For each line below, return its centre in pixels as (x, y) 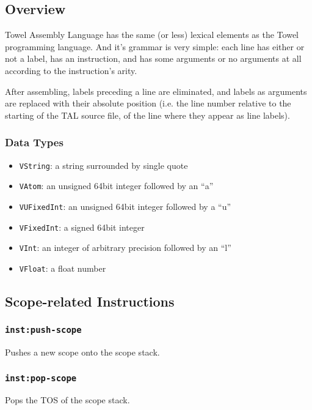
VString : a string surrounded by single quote (103, 165)
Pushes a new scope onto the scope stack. (82, 352)
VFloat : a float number (63, 268)
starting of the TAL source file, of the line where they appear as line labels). (147, 115)
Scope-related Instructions (90, 301)
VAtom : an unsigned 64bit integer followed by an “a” (116, 186)
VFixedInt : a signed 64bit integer (82, 227)
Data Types (34, 142)
